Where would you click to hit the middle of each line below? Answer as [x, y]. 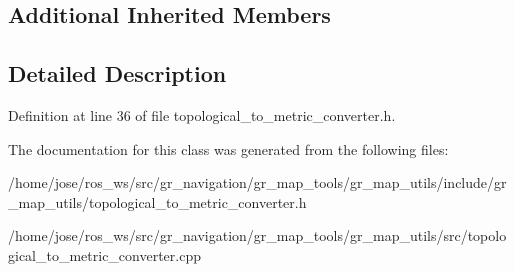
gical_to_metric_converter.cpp [105, 254]
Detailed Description [117, 73]
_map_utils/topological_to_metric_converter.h [157, 201]
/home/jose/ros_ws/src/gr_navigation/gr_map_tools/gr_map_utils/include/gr [257, 182]
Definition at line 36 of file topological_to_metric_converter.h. [202, 114]
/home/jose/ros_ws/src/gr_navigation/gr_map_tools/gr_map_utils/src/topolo [257, 235]
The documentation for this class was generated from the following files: [228, 148]
